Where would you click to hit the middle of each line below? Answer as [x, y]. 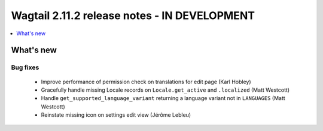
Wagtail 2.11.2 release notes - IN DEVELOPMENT [133, 15]
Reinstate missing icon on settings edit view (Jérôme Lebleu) [116, 115]
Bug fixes [25, 67]
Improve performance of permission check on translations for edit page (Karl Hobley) [146, 82]
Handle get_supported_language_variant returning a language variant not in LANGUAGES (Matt [163, 98]
